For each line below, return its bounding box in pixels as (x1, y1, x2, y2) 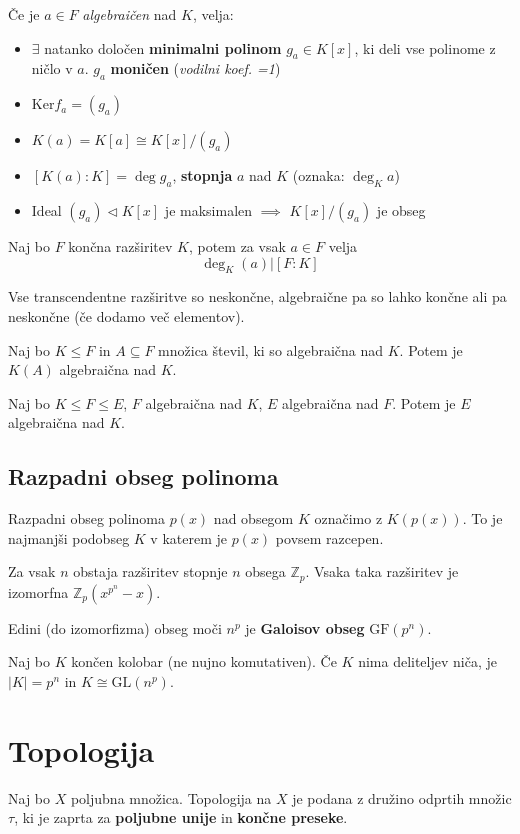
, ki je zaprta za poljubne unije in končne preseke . (14, 807, 348, 828)
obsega (245, 561, 286, 582)
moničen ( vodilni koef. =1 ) (110, 58, 281, 79)
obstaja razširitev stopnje (73, 561, 228, 582)
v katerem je (150, 527, 227, 548)
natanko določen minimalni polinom (44, 37, 282, 58)
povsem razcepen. (275, 527, 384, 548)
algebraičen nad (82, 4, 177, 24)
